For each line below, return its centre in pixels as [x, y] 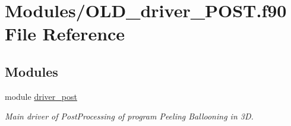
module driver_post [41, 96]
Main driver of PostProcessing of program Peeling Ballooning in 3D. [129, 116]
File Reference [65, 34]
